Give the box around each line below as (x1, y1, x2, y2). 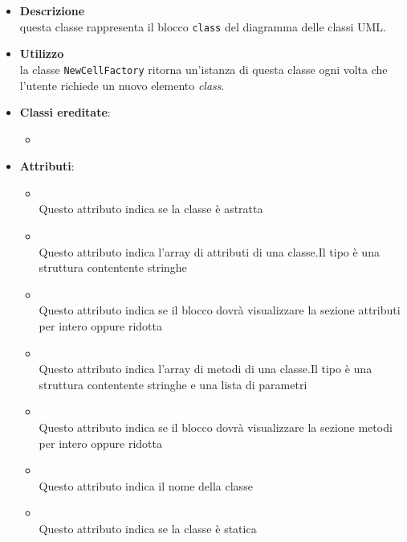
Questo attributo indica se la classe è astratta (39, 200, 263, 217)
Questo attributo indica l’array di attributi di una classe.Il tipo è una (39, 243, 380, 260)
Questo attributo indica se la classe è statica (39, 519, 257, 536)
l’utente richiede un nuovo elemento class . (19, 76, 225, 93)
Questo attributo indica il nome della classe (39, 477, 253, 494)
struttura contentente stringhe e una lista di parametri (39, 376, 307, 392)
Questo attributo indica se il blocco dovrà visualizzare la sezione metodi (39, 419, 393, 435)
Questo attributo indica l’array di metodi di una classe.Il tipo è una (39, 360, 372, 377)
